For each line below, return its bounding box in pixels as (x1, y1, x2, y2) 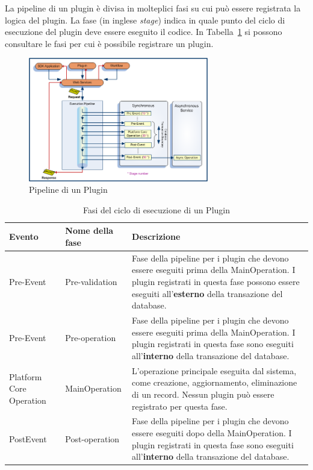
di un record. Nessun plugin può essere (132, 387, 274, 400)
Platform (9, 370, 42, 383)
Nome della (65, 224, 114, 237)
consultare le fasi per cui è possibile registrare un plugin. (5, 37, 214, 49)
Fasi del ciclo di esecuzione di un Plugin (83, 203, 230, 216)
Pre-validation (65, 275, 117, 288)
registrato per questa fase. (132, 399, 228, 412)
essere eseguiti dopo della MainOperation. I (132, 426, 292, 439)
